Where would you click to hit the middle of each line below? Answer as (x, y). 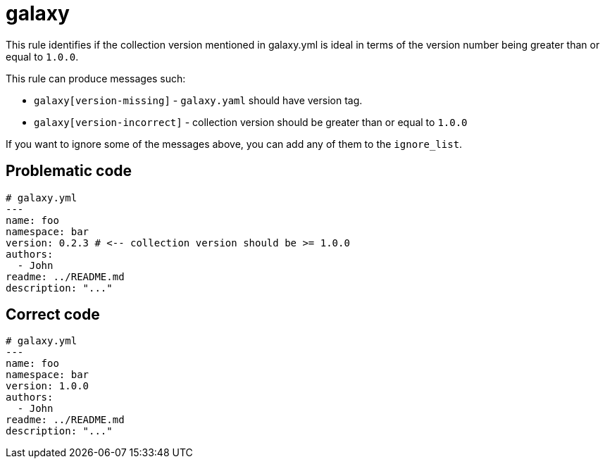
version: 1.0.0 (48, 386)
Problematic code (69, 171)
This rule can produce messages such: (96, 78)
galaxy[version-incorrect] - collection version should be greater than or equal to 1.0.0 (251, 122)
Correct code (53, 315)
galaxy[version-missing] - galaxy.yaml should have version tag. (198, 100)
